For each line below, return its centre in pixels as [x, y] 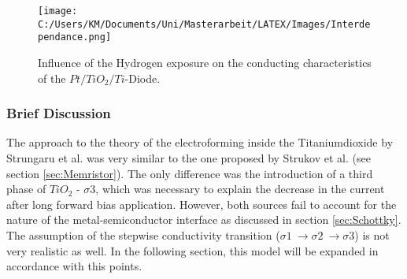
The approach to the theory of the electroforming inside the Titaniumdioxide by [200, 142]
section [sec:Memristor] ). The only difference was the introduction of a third [190, 173]
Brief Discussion [59, 113]
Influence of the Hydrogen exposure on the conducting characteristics [205, 62]
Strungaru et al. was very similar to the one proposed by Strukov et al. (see [189, 157]
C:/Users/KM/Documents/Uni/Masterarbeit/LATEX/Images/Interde [204, 24]
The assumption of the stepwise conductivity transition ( [143, 234]
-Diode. [142, 78]
